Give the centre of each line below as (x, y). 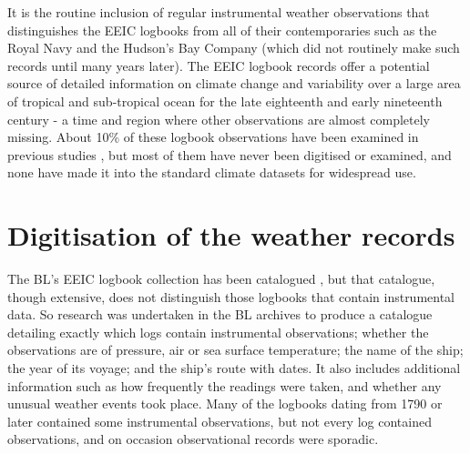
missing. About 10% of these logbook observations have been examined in (213, 137)
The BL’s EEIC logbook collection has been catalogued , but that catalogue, (221, 279)
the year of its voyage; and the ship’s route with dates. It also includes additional (234, 368)
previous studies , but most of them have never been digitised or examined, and (230, 154)
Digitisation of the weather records (231, 235)
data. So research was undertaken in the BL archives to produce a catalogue (220, 314)
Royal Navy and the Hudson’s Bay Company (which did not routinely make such (234, 48)
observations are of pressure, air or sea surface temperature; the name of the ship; (235, 350)
